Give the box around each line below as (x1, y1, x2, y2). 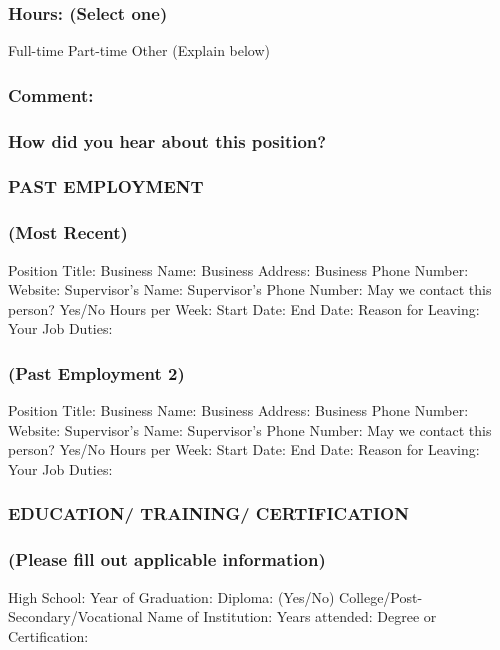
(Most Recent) (8, 220, 128, 245)
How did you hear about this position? (8, 128, 327, 153)
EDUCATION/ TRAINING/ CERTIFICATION (8, 501, 409, 526)
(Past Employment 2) (8, 360, 185, 385)
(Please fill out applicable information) (8, 547, 326, 572)
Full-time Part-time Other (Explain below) (8, 40, 271, 61)
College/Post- (339, 586, 423, 607)
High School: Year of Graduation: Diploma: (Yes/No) (8, 586, 335, 607)
